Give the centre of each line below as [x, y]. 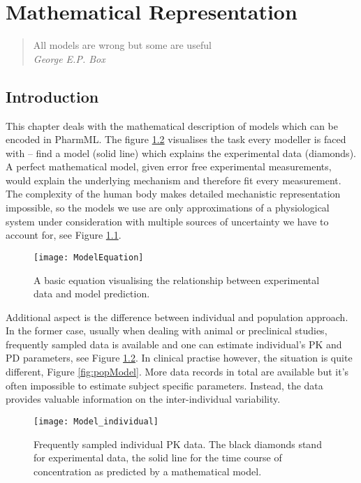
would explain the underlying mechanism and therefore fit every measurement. [174, 180]
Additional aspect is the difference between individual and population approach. [177, 317]
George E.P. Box [69, 58]
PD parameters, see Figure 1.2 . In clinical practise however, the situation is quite [179, 358]
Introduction [52, 96]
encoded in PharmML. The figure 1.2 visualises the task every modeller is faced [176, 139]
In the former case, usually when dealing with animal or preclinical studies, [167, 330]
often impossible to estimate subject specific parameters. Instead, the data [164, 385]
